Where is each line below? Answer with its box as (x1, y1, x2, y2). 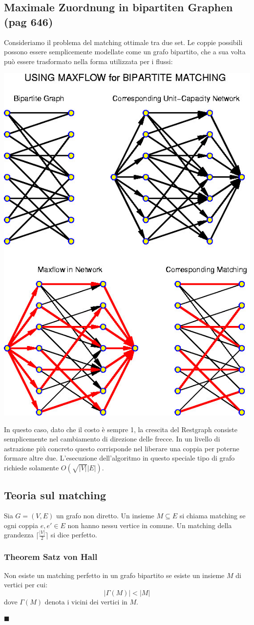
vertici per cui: (4, 579, 48, 590)
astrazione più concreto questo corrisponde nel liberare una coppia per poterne (4, 443, 239, 453)
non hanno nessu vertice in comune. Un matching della (67, 520, 232, 530)
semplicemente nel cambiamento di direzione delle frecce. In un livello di (4, 434, 220, 444)
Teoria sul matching (4, 487, 106, 503)
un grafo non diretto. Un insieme (56, 510, 154, 521)
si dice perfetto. (50, 530, 97, 540)
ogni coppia (4, 520, 39, 530)
